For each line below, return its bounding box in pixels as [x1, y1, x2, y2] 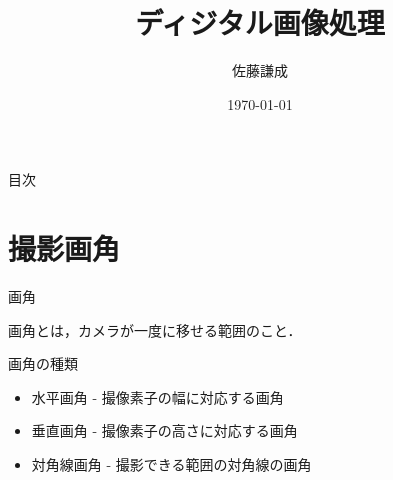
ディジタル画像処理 [135, 2, 385, 43]
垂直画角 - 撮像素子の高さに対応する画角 [31, 420, 298, 441]
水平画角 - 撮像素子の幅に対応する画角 [31, 386, 284, 407]
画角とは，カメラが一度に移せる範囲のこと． [8, 319, 302, 340]
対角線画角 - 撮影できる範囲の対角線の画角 [31, 454, 312, 474]
